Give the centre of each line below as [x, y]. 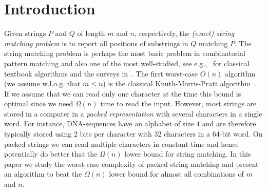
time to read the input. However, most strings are [178, 103]
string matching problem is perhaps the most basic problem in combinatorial [125, 53]
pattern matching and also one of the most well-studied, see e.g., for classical [127, 63]
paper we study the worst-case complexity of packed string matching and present [131, 164]
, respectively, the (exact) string [184, 33]
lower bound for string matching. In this [188, 154]
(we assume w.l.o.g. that [42, 83]
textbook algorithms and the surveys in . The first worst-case [101, 73]
